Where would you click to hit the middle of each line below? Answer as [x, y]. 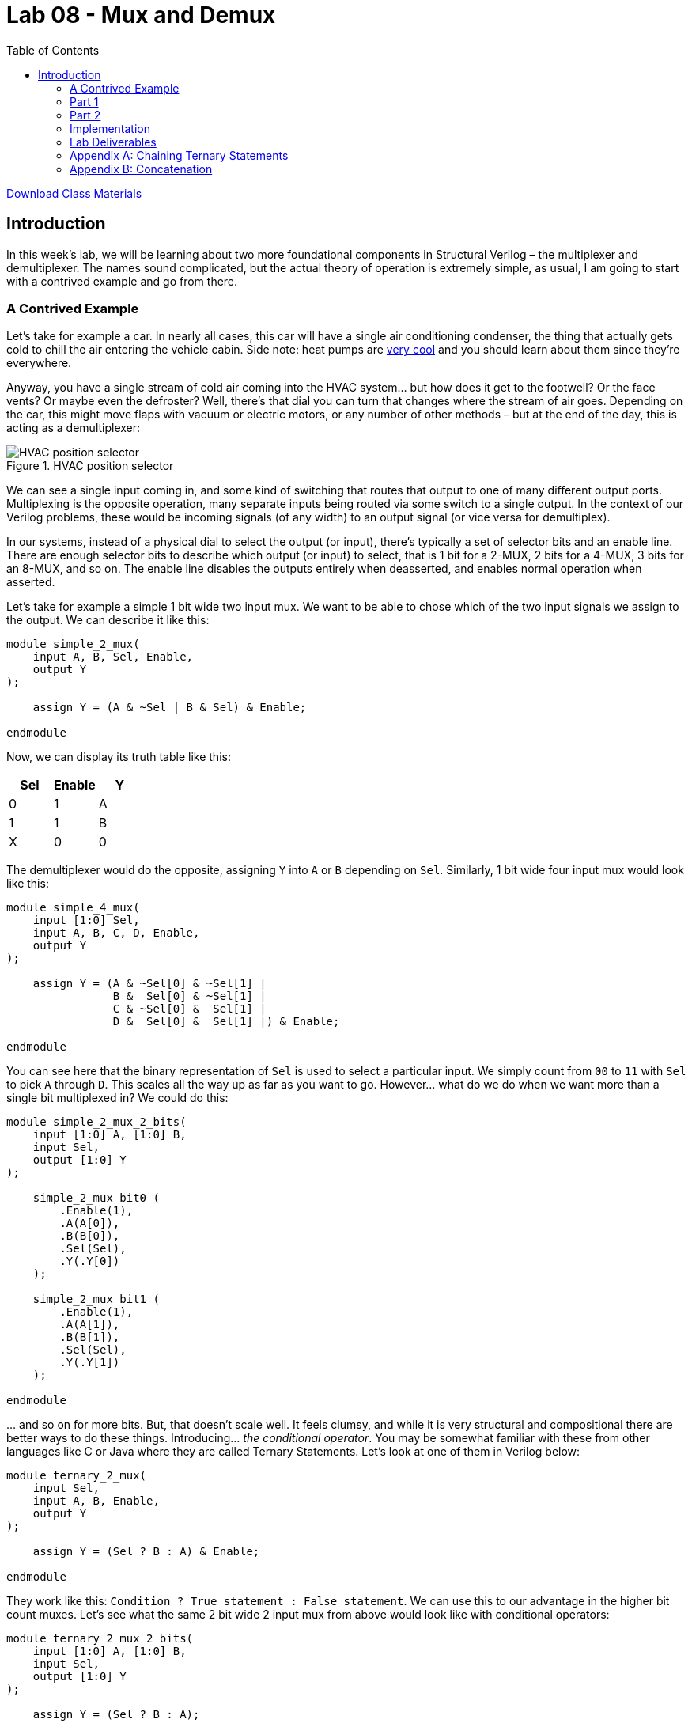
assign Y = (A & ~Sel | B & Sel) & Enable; [170, 708]
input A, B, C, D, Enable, [116, 933]
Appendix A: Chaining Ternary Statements [179, 155]
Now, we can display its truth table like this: [119, 757]
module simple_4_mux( [73, 908]
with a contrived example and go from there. [122, 281]
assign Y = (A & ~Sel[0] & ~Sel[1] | [149, 984]
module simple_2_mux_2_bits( [96, 1122]
